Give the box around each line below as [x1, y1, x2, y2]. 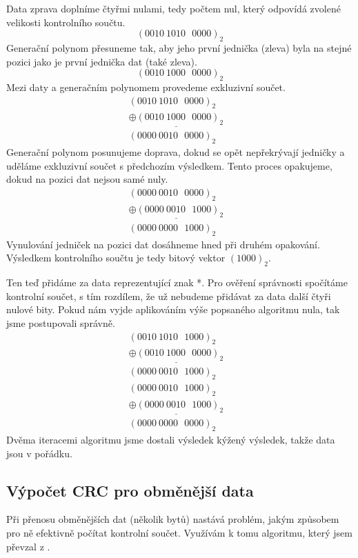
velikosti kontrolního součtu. [6, 14, 126, 29]
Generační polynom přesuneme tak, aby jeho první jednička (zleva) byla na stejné [6, 40, 352, 54]
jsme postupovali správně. [6, 315, 115, 330]
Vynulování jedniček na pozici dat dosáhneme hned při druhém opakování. [6, 237, 320, 251]
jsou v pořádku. [6, 446, 72, 460]
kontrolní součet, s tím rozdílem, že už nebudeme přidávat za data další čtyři [6, 288, 331, 303]
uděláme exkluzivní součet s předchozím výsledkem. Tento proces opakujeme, [6, 158, 332, 172]
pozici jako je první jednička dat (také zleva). [6, 54, 197, 68]
